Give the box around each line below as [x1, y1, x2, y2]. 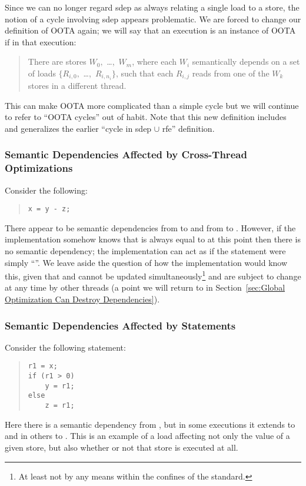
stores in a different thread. [28, 79, 127, 92]
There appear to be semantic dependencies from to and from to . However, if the [5, 221, 296, 234]
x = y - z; [28, 205, 71, 214]
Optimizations [5, 161, 73, 175]
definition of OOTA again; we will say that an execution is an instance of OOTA [5, 24, 296, 36]
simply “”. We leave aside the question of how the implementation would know [5, 256, 288, 268]
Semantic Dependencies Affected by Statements [5, 318, 236, 332]
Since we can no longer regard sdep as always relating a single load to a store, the [5, 1, 300, 13]
